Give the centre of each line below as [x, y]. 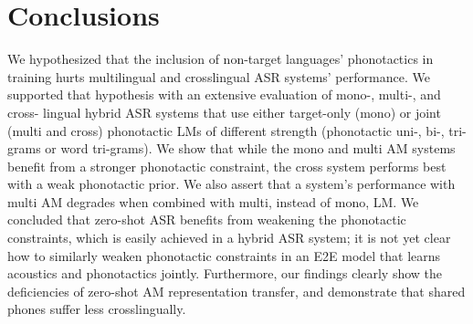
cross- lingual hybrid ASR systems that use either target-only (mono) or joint [224, 112]
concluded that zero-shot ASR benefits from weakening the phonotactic [207, 219]
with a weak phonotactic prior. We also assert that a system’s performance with [231, 184]
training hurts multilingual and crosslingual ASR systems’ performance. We [219, 76]
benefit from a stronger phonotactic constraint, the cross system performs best [227, 166]
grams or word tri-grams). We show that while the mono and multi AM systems [231, 148]
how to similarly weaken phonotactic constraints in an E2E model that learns [224, 255]
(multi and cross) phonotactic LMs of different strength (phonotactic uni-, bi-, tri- [237, 130]
